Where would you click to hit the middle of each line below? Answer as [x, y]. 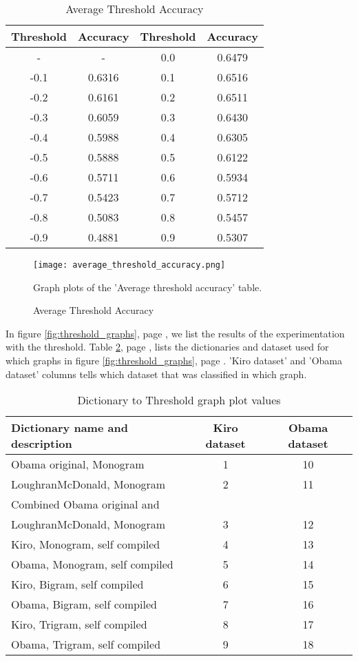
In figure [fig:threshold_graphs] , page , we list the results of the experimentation [175, 333]
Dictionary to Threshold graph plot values [179, 400]
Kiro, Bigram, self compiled [77, 584]
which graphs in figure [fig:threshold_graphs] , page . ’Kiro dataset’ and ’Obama [174, 361]
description [42, 444]
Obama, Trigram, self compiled [86, 644]
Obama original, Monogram [78, 464]
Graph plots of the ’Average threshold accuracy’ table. [148, 287]
